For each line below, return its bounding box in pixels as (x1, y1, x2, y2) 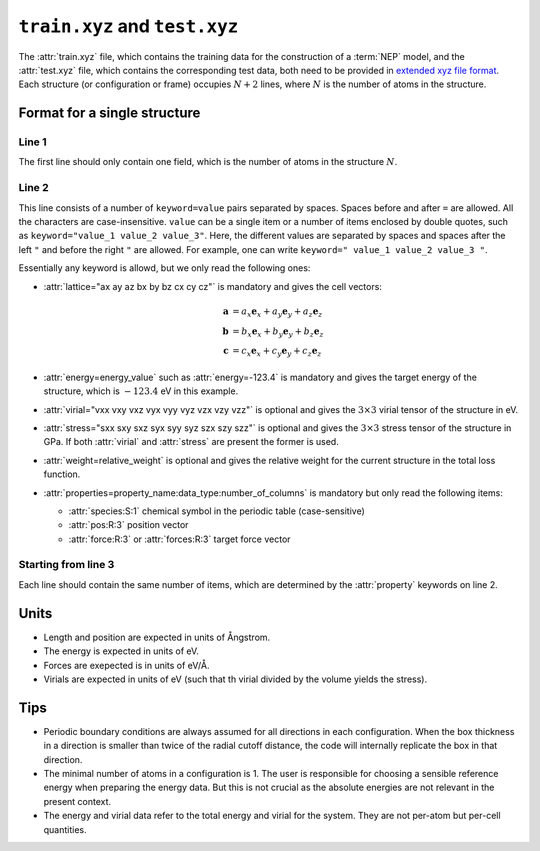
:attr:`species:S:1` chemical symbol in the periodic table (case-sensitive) (68, 505, 365, 517)
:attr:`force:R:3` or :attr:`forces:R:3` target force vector (68, 533, 291, 545)
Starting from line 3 (18, 558, 115, 572)
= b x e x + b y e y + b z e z (231, 325, 324, 339)
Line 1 (18, 135, 47, 149)
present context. (43, 795, 112, 807)
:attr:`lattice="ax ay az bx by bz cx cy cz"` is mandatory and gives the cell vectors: (43, 280, 382, 292)
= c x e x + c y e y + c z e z (231, 345, 322, 359)
